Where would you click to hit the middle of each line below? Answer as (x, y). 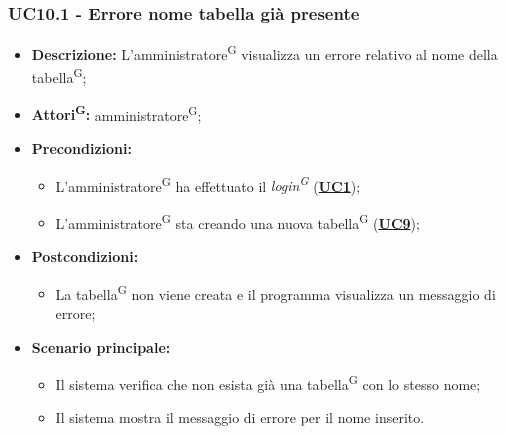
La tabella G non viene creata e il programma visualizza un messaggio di (275, 292)
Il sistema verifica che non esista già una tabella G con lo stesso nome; (268, 382)
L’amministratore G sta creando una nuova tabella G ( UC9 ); (237, 221)
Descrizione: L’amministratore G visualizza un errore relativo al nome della (264, 52)
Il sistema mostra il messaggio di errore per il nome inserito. (240, 417)
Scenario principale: (101, 346)
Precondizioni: (81, 147)
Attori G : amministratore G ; (116, 113)
